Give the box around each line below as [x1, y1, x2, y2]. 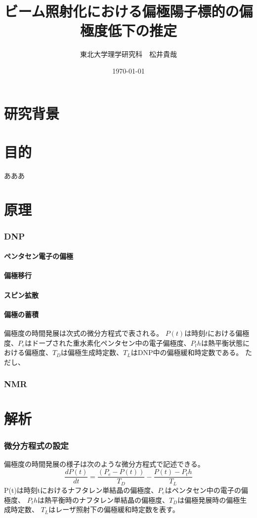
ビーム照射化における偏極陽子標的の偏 [4, 1, 253, 21]
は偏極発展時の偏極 [177, 494, 240, 505]
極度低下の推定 [80, 20, 177, 40]
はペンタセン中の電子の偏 [165, 484, 248, 495]
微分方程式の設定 [4, 439, 69, 451]
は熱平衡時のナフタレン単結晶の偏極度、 [38, 494, 170, 505]
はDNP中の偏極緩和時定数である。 [130, 347, 243, 358]
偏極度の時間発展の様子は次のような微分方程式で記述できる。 [4, 458, 205, 469]
